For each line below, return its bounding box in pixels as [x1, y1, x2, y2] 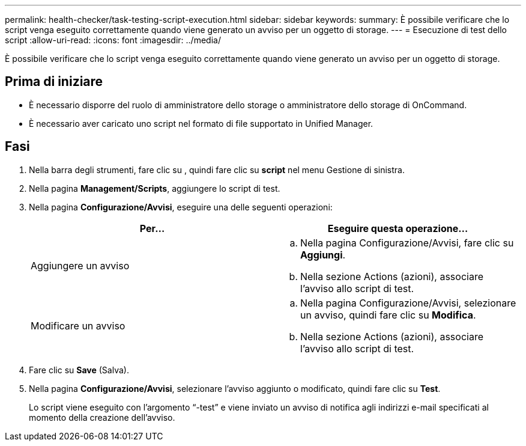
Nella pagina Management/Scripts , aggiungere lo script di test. [29, 183, 280, 194]
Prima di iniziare [5, 74, 103, 90]
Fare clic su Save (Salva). [29, 364, 129, 375]
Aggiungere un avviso [31, 259, 130, 272]
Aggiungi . [300, 248, 346, 261]
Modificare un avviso [31, 319, 125, 332]
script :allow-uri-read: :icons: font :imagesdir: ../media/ [5, 35, 221, 45]
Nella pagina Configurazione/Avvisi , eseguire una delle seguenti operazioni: [29, 201, 333, 212]
